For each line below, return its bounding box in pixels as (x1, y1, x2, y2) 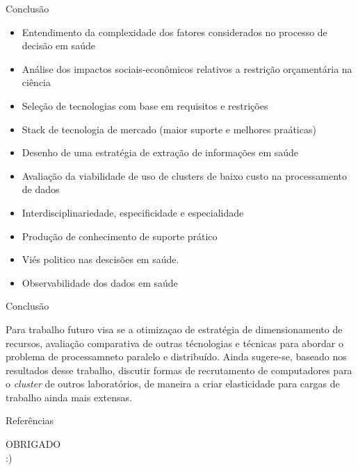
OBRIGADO (6, 437, 61, 451)
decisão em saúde (22, 38, 95, 53)
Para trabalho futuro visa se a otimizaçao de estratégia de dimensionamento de (6, 321, 343, 336)
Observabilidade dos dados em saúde (22, 275, 178, 289)
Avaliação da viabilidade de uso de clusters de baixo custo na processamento (22, 168, 347, 183)
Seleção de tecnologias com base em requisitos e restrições (22, 98, 268, 112)
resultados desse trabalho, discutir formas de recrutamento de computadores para (6, 362, 352, 377)
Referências (6, 413, 54, 428)
